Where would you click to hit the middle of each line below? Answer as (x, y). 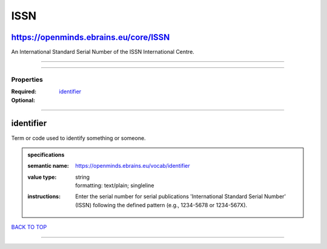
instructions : (44, 196)
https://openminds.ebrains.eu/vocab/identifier (133, 166)
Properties (27, 79)
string (83, 177)
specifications (46, 154)
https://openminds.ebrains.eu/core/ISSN (91, 37)
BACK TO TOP (29, 227)
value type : (42, 177)
